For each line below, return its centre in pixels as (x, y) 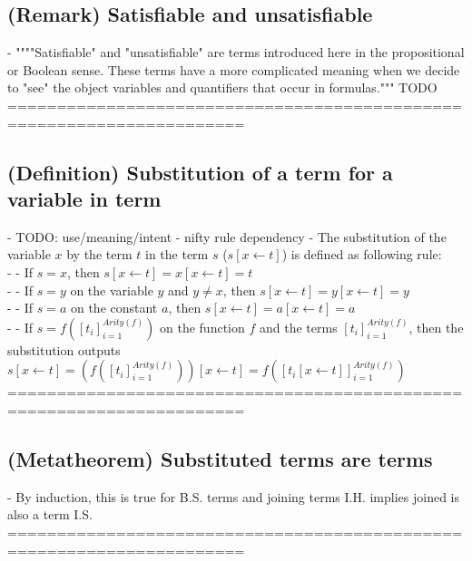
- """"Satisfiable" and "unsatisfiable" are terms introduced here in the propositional (236, 52)
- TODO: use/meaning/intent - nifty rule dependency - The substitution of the (227, 236)
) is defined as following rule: (362, 254)
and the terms (298, 327)
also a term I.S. (50, 514)
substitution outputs (64, 349)
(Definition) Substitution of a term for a (200, 172)
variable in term (84, 198)
